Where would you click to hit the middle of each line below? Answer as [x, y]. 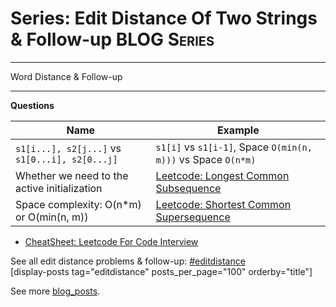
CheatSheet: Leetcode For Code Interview [111, 241]
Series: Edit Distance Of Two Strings [164, 18]
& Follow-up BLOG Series [112, 39]
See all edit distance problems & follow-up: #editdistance [128, 261]
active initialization [59, 188]
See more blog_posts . [55, 291]
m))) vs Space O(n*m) [206, 159]
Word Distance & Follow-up [66, 76]
